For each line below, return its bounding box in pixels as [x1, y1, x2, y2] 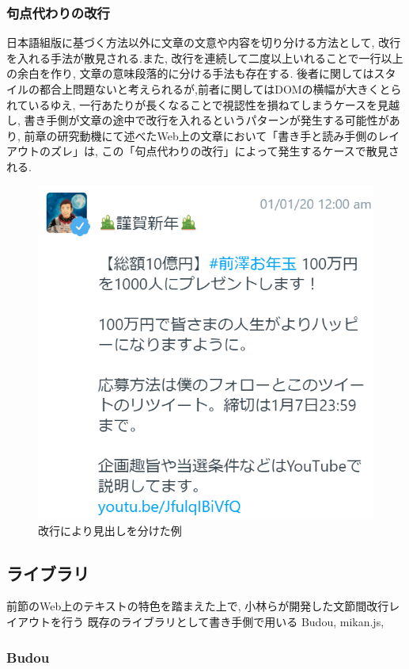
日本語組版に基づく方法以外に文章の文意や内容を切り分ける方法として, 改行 [6, 34, 401, 51]
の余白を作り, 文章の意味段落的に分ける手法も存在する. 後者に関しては [6, 65, 374, 82]
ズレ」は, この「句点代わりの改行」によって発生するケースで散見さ [50, 143, 400, 159]
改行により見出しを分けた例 [38, 522, 182, 538]
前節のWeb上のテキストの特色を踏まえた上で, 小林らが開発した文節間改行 [6, 598, 389, 614]
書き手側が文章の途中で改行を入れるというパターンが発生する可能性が [24, 112, 389, 128]
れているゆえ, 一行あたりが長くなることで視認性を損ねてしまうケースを [6, 96, 378, 113]
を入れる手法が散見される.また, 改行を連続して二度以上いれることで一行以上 [6, 49, 403, 66]
